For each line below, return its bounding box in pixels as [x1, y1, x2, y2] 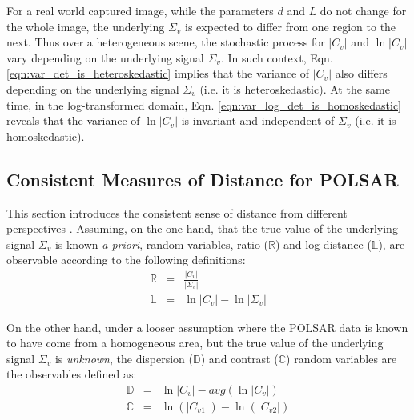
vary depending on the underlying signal [6, 49, 204, 66]
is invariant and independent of [181, 112, 335, 129]
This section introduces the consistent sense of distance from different [6, 204, 348, 221]
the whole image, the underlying [6, 18, 165, 34]
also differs [335, 65, 388, 82]
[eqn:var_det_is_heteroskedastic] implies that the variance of [6, 65, 310, 82]
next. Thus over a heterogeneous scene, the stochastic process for [6, 34, 325, 50]
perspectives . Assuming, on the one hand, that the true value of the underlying [6, 220, 398, 237]
